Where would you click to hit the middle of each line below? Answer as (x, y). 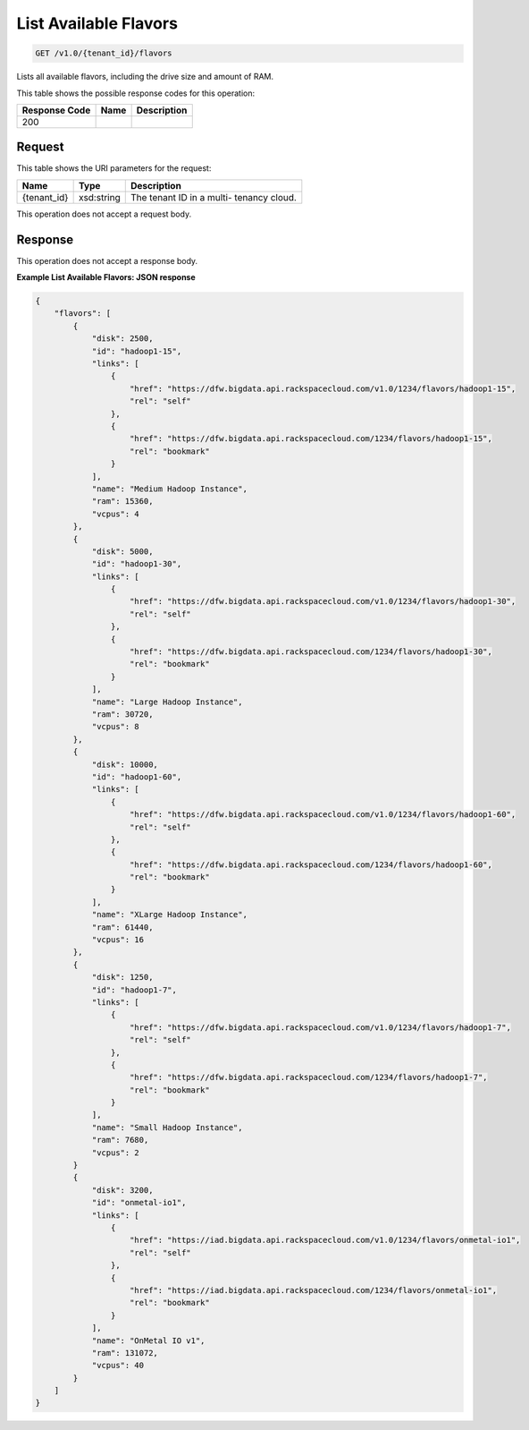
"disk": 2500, (122, 339)
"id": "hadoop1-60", (137, 777)
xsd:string (99, 197)
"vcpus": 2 (116, 1153)
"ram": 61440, (122, 927)
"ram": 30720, (122, 714)
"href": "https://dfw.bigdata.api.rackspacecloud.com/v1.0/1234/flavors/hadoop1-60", (323, 815)
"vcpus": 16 (118, 940)
